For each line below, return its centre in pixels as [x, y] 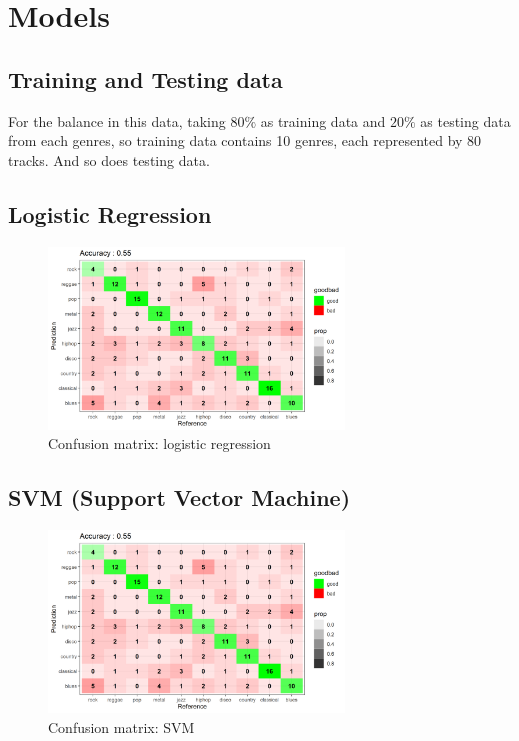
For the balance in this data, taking [117, 120]
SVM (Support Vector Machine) [179, 497]
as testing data [465, 120]
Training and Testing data [145, 78]
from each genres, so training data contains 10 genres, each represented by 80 [245, 140]
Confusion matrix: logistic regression [159, 443]
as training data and [323, 120]
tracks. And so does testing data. [109, 159]
